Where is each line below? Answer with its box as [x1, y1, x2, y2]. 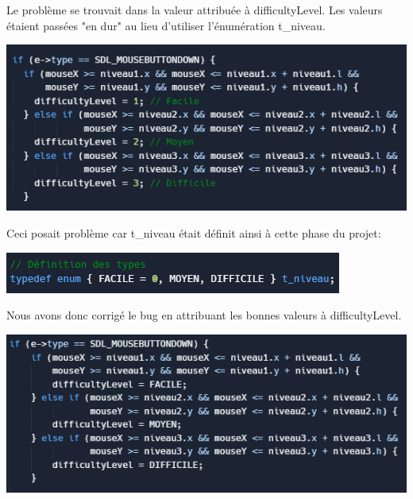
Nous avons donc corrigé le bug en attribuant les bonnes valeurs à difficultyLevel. [6, 307, 402, 323]
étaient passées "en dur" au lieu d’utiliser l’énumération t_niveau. [6, 17, 326, 33]
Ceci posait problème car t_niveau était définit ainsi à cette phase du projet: [6, 225, 381, 241]
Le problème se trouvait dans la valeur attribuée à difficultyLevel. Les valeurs [6, 2, 383, 17]
